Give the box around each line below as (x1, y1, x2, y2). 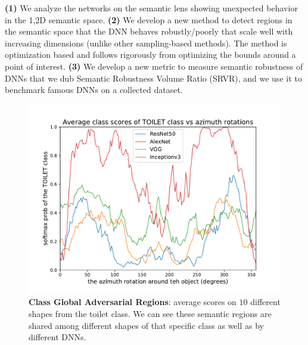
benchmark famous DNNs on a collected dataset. (5, 83, 183, 96)
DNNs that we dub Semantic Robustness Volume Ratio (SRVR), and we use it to (5, 72, 302, 84)
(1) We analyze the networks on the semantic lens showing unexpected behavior (5, 2, 298, 14)
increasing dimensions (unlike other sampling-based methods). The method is (5, 36, 287, 49)
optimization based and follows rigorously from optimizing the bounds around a (5, 48, 296, 61)
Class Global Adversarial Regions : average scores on (29, 296, 237, 308)
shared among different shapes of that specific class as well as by (29, 319, 264, 331)
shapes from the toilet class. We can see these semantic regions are (29, 307, 272, 319)
